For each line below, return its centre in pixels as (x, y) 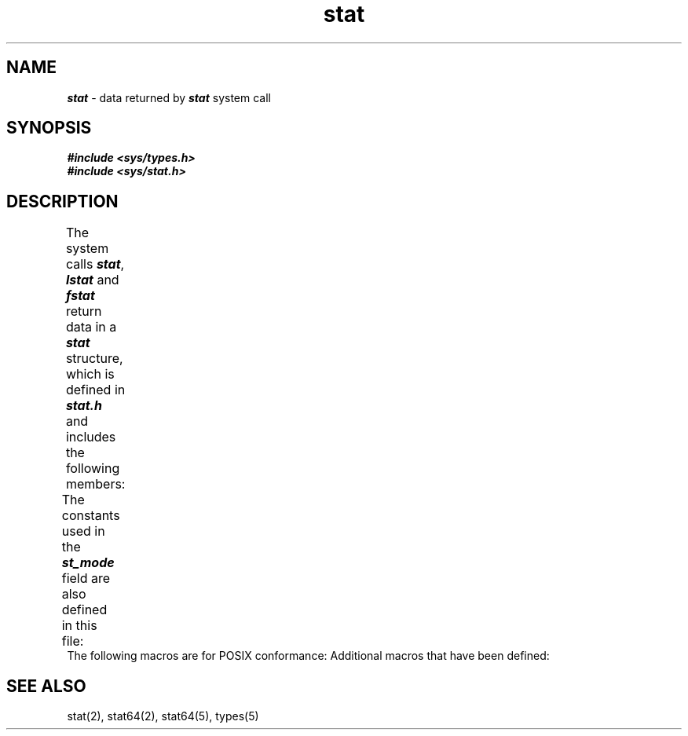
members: (95, 484)
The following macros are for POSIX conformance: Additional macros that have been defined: (308, 656)
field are (86, 579)
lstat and (92, 280)
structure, (94, 359)
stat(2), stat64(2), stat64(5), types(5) (163, 716)
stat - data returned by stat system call (169, 97)
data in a (91, 327)
